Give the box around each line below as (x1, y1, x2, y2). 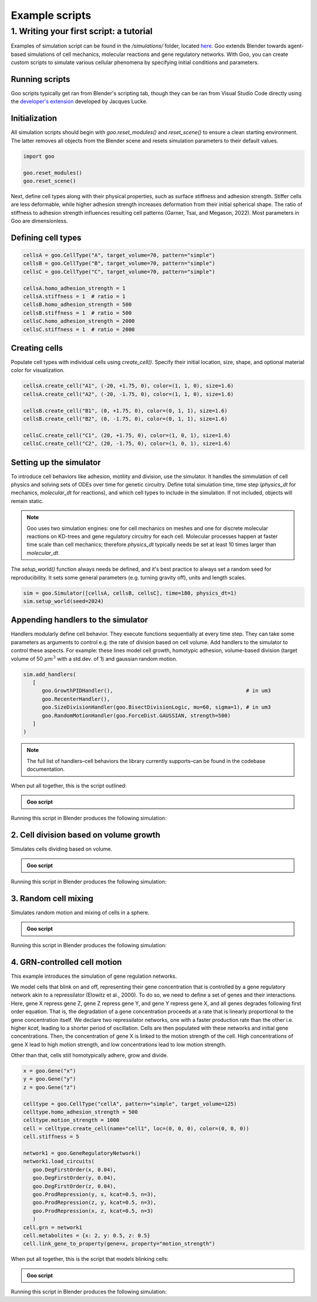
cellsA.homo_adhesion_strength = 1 (23, 285, 126, 291)
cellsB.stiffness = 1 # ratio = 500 (23, 309, 132, 316)
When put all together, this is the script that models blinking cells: (11, 1256, 169, 1263)
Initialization (11, 114, 58, 124)
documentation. (26, 765, 65, 773)
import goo (23, 153, 55, 159)
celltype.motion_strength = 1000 (23, 1117, 120, 1124)
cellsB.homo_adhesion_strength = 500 (23, 301, 132, 308)
